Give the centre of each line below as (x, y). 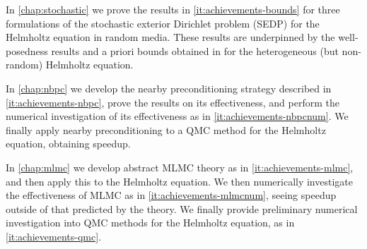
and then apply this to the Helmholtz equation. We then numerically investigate (179, 181)
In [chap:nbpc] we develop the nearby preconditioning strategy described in (169, 88)
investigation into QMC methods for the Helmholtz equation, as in (150, 223)
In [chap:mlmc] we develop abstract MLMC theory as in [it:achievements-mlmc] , (180, 167)
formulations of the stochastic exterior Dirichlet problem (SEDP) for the (163, 23)
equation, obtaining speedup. (68, 144)
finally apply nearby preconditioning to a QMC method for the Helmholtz (166, 129)
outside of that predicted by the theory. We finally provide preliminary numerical (182, 208)
